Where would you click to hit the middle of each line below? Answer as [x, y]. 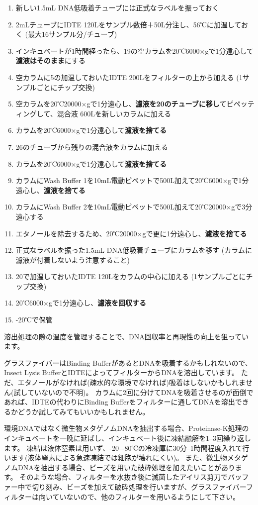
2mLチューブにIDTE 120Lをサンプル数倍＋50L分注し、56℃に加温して [128, 24]
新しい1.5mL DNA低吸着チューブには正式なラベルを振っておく [117, 7]
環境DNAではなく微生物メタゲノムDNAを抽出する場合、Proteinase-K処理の [127, 428]
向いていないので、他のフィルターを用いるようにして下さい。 [139, 496]
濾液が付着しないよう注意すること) [73, 259]
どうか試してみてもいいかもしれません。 [84, 411]
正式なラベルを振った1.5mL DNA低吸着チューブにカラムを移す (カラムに [134, 250]
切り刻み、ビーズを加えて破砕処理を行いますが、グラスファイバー [139, 486]
